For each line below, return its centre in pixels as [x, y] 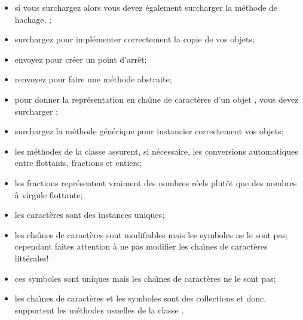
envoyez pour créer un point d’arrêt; [81, 59]
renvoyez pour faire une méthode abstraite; [93, 79]
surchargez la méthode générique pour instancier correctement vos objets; [149, 131]
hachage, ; [33, 19]
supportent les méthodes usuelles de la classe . [99, 310]
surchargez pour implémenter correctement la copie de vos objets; [134, 39]
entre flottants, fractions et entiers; [78, 163]
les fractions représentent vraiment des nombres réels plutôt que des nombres [156, 182]
